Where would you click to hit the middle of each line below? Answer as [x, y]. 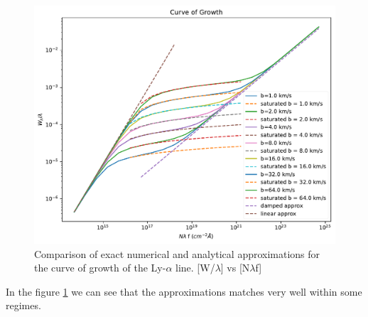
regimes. [23, 305]
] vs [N [235, 268]
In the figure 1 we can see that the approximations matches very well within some [184, 291]
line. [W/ [195, 268]
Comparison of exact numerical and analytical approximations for [177, 253]
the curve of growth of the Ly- [100, 268]
